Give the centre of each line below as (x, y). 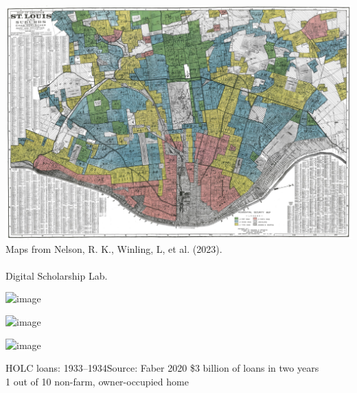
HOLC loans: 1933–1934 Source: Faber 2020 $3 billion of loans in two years (162, 368)
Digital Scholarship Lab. (57, 275)
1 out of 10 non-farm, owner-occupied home (97, 381)
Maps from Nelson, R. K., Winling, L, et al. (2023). (114, 248)
